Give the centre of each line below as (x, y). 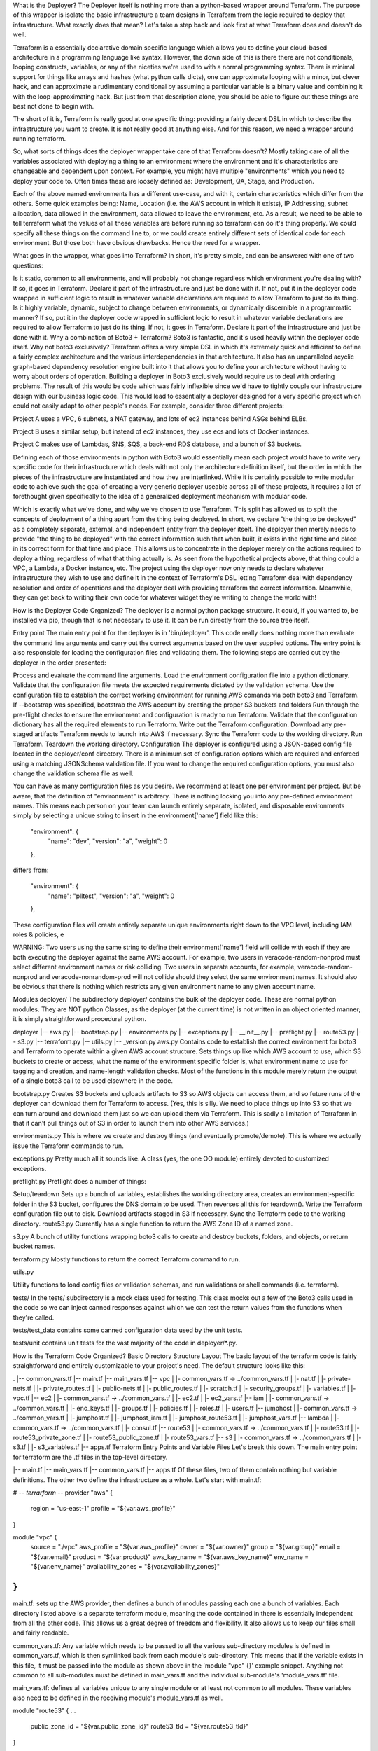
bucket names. (34, 1246)
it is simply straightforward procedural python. (79, 1019)
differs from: (31, 870)
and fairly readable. (41, 1633)
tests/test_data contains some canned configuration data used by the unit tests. (128, 1330)
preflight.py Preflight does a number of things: (79, 1181)
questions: (28, 265)
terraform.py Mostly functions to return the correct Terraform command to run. (127, 1259)
